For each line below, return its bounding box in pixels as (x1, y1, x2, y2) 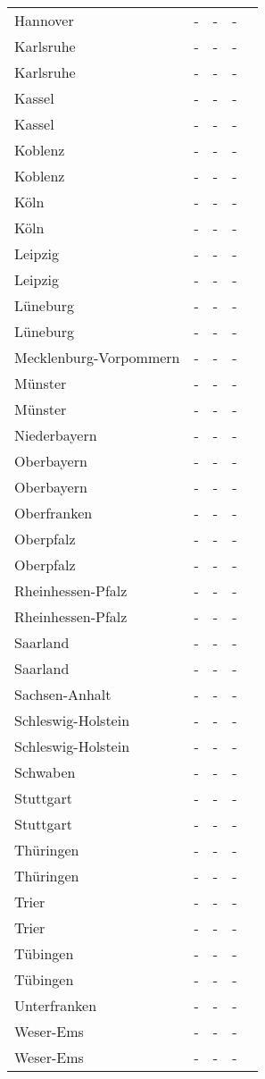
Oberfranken (14, 502, 93, 523)
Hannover (14, 10, 74, 30)
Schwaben (14, 762, 76, 782)
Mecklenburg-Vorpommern (14, 347, 180, 367)
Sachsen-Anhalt (14, 684, 112, 704)
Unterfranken (14, 995, 97, 1016)
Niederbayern (14, 425, 97, 445)
